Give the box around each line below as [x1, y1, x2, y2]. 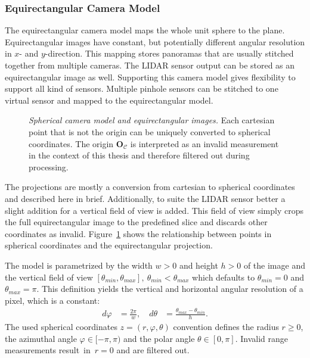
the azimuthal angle [5, 332, 77, 344]
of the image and [243, 259, 305, 271]
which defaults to [192, 270, 255, 283]
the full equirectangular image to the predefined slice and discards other [5, 216, 268, 228]
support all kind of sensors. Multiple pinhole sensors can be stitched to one [5, 82, 278, 95]
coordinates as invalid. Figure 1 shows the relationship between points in [5, 227, 272, 239]
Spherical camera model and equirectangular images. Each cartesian [29, 114, 275, 126]
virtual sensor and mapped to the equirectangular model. [5, 94, 213, 106]
